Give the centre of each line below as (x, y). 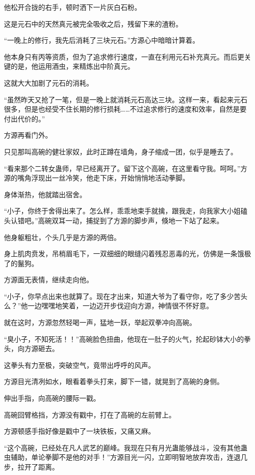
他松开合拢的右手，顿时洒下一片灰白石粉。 (73, 7)
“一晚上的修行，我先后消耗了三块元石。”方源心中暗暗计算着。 (102, 40)
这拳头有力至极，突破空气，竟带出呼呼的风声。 (79, 365)
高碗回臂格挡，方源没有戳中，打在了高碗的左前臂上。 (90, 414)
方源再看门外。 (28, 135)
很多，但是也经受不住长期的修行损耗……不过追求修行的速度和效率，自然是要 (125, 109)
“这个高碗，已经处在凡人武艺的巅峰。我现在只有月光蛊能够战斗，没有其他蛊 (126, 447)
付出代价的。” (25, 118)
